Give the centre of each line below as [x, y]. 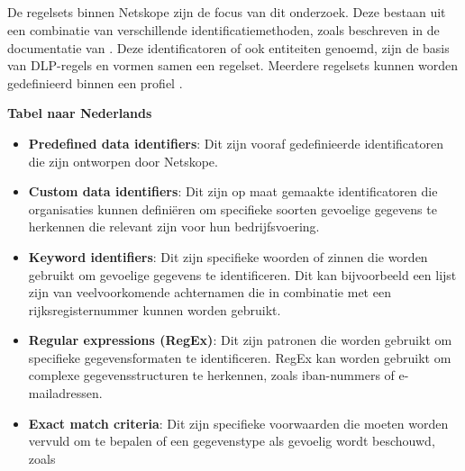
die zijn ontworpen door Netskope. [123, 161]
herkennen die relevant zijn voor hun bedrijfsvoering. [174, 226]
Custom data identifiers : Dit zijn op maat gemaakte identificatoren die [233, 191]
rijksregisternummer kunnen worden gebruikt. [155, 309]
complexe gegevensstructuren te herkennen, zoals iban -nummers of [211, 375]
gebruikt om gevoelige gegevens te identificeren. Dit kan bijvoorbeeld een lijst [242, 274]
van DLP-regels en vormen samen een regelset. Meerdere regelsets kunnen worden [233, 65]
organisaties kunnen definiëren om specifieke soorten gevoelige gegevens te [232, 208]
